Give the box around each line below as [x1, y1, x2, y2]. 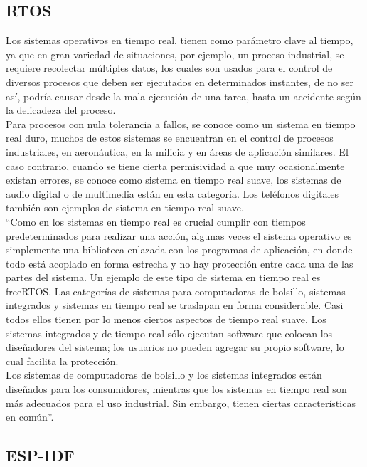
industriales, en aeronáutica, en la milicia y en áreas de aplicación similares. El [6, 144, 349, 159]
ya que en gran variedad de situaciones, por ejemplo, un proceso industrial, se [6, 46, 344, 61]
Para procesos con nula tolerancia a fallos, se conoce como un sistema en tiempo [6, 116, 356, 131]
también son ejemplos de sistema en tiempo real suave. [6, 200, 244, 215]
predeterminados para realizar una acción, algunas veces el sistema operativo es [6, 228, 352, 243]
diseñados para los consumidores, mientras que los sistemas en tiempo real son [6, 382, 347, 397]
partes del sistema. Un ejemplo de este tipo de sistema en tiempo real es [6, 270, 321, 285]
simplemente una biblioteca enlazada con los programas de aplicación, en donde [6, 242, 353, 257]
